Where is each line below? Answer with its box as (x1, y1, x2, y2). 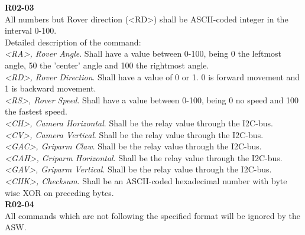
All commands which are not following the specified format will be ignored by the (5, 209, 300, 221)
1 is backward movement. (5, 82, 96, 94)
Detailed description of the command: (5, 35, 141, 48)
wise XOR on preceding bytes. (5, 186, 114, 198)
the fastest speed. (5, 105, 67, 117)
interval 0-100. (5, 24, 57, 37)
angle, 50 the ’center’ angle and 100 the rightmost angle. (5, 58, 209, 71)
